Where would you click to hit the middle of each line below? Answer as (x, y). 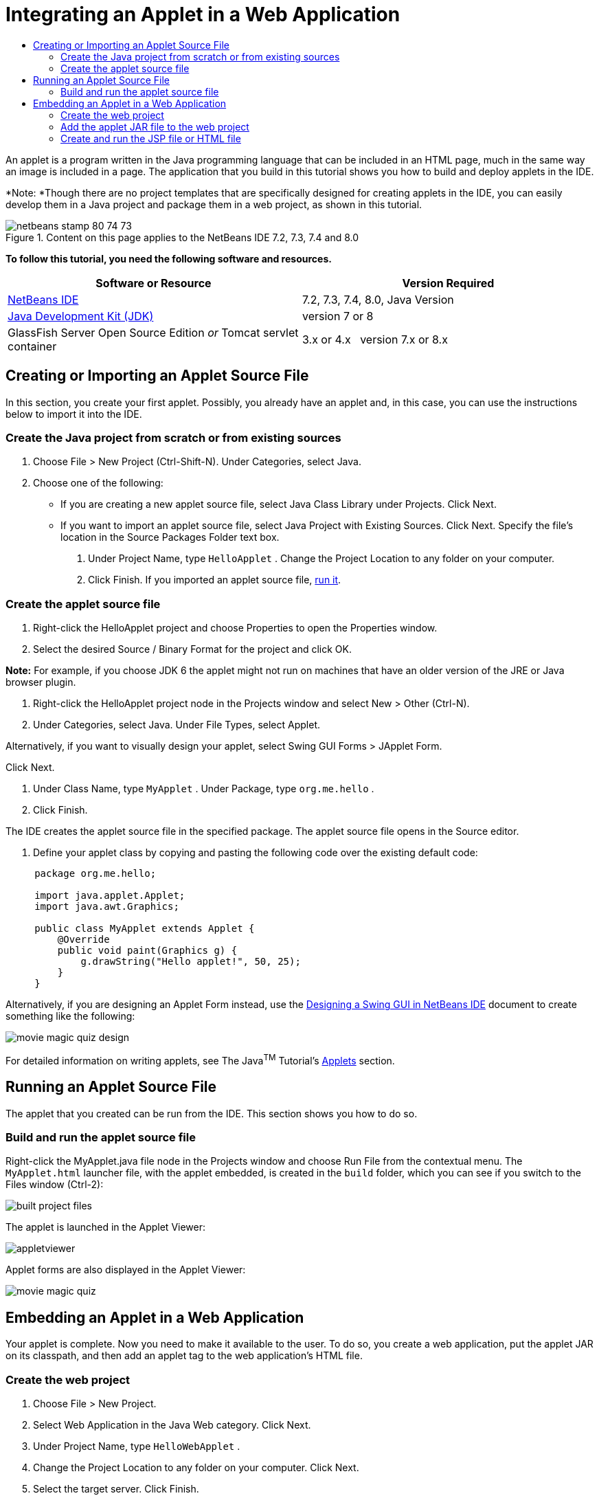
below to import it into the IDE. (74, 414)
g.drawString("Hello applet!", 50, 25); (191, 962)
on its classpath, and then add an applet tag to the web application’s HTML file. (184, 1356)
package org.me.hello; (95, 874)
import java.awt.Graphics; (107, 907)
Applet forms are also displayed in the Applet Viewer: (126, 1270)
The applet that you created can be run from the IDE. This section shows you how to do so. (212, 1113)
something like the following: (70, 1016)
